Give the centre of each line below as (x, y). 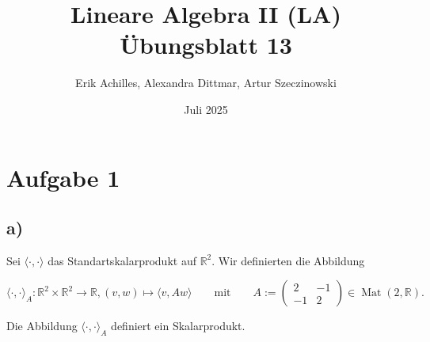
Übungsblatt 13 (206, 45)
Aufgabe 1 (63, 177)
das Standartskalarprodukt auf (122, 260)
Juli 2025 (206, 109)
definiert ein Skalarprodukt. (178, 326)
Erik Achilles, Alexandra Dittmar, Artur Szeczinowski (206, 83)
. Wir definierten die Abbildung (288, 260)
